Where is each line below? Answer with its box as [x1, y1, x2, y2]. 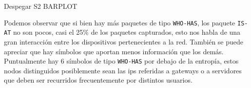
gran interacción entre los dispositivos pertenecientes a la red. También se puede [4, 36, 244, 46]
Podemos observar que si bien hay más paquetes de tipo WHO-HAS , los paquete [4, 17, 235, 27]
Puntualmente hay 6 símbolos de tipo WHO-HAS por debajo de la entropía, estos [4, 56, 239, 66]
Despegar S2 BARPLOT [4, 1, 77, 11]
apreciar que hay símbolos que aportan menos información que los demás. [4, 46, 224, 56]
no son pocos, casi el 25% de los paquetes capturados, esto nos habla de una [13, 27, 241, 37]
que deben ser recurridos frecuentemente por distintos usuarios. [4, 75, 193, 85]
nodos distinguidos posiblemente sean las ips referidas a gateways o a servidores [4, 65, 242, 75]
